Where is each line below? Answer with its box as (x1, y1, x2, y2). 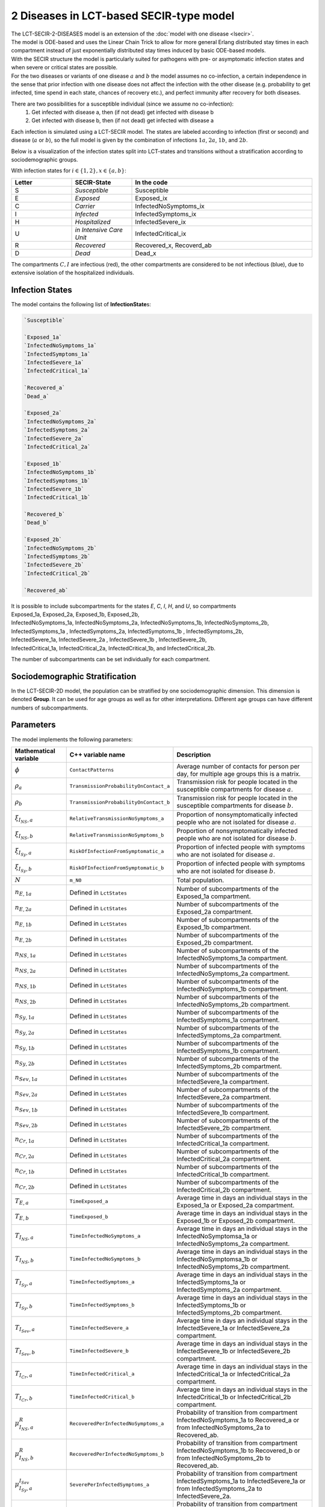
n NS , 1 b (14, 981, 36, 990)
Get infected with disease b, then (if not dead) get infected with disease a (31, 117, 214, 124)
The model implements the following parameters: (11, 735, 133, 743)
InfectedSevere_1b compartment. (176, 1108, 270, 1116)
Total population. (176, 876, 224, 884)
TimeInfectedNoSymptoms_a (69, 1233, 141, 1239)
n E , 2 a (14, 904, 32, 913)
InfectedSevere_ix (135, 218, 187, 226)
